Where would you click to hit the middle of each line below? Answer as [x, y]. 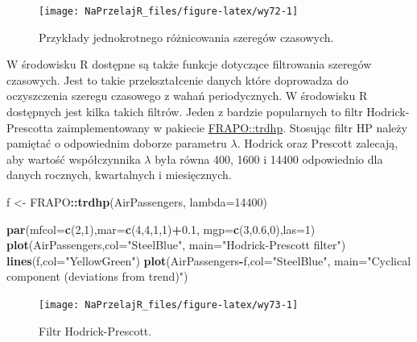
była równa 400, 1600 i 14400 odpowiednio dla [269, 158]
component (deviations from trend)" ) [97, 276]
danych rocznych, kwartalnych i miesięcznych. [119, 175]
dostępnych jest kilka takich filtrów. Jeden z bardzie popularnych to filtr [185, 112]
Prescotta [30, 127]
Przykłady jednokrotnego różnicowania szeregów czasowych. [186, 37]
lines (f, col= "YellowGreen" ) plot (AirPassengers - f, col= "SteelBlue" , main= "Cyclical [209, 260]
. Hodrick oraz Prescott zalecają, [318, 143]
